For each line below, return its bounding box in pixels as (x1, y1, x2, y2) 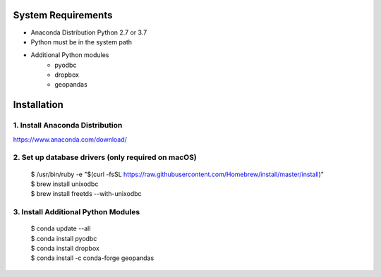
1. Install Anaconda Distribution (13, 121, 123, 130)
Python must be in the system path (30, 37, 133, 46)
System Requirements (13, 9, 113, 21)
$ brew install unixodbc (30, 180, 99, 188)
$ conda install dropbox (30, 244, 100, 253)
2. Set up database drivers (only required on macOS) (13, 152, 197, 162)
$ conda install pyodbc (30, 234, 97, 242)
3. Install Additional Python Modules (13, 207, 140, 217)
